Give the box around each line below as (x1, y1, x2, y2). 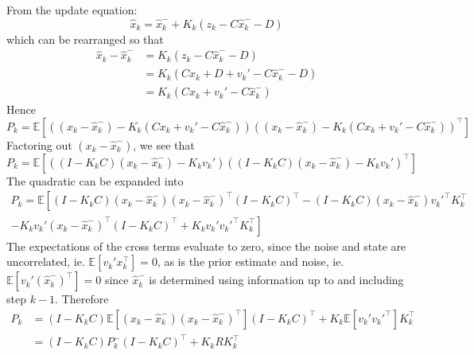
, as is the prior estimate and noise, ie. (157, 253, 344, 270)
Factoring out (6, 136, 72, 153)
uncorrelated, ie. (6, 253, 85, 270)
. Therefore (55, 291, 109, 307)
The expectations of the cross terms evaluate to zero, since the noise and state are (6, 237, 406, 254)
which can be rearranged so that (6, 30, 164, 47)
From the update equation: (6, 2, 138, 18)
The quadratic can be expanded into (6, 172, 184, 189)
